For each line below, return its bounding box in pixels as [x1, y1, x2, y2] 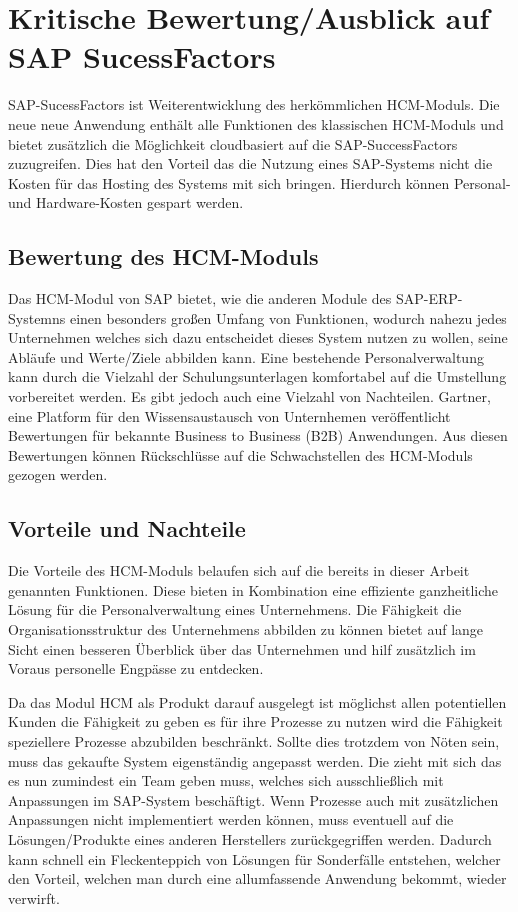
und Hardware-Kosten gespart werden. [8, 192, 244, 213]
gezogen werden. [8, 464, 108, 485]
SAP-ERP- [395, 288, 463, 309]
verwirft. [8, 887, 60, 908]
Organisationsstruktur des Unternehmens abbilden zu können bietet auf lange [8, 619, 484, 639]
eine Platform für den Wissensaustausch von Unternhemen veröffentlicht [8, 405, 451, 426]
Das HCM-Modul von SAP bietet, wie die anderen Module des [8, 288, 392, 309]
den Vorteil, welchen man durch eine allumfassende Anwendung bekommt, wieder [8, 868, 507, 889]
